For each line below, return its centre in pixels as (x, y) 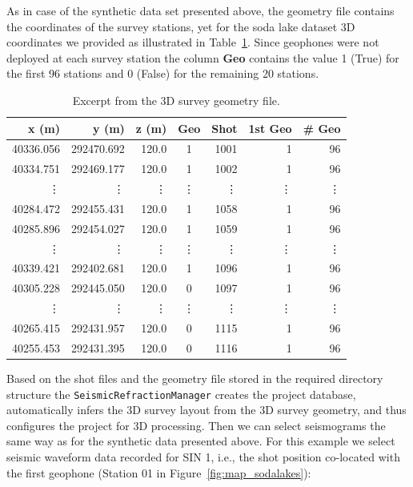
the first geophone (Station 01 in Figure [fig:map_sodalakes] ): (159, 472)
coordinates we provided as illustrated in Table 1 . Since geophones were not (193, 42)
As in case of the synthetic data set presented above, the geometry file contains (200, 10)
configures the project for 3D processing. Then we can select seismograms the (196, 425)
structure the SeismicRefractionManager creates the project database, (181, 394)
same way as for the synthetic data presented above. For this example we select (201, 441)
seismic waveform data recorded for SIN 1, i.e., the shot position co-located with (203, 456)
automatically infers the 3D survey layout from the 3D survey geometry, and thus (206, 410)
